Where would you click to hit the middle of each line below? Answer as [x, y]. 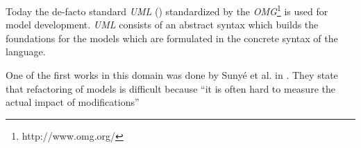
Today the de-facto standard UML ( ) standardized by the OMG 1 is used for [167, 10]
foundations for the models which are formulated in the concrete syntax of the [172, 38]
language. [26, 52]
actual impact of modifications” [73, 102]
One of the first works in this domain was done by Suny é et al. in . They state [172, 75]
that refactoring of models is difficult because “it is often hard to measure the [170, 88]
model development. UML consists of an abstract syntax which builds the [162, 25]
